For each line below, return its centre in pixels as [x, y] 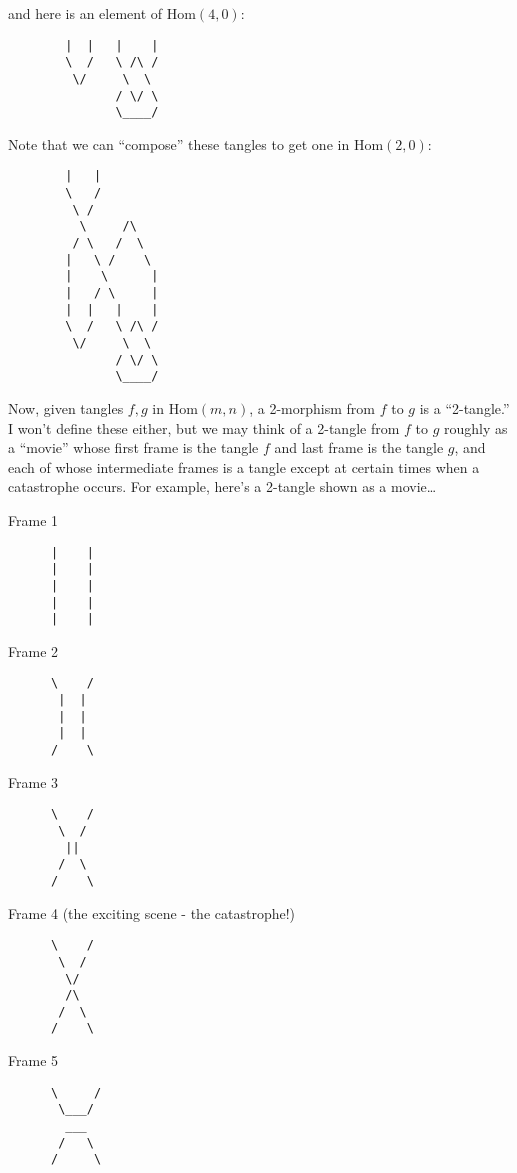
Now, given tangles [66, 408]
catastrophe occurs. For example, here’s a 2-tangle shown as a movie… [222, 486]
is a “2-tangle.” [464, 408]
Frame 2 [33, 650]
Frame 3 [33, 781]
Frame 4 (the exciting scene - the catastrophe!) [151, 912]
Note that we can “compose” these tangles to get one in [179, 143]
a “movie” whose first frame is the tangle [133, 447]
